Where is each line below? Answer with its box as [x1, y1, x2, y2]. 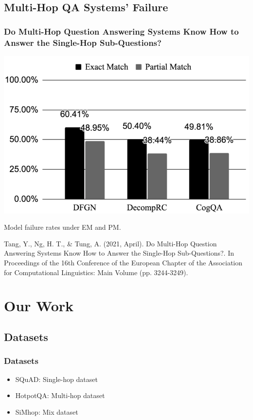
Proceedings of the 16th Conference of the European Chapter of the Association [4, 257, 243, 267]
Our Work [4, 296, 74, 316]
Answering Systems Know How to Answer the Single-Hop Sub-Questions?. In [4, 248, 235, 258]
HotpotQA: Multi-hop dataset [15, 390, 105, 400]
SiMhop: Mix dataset [15, 406, 78, 417]
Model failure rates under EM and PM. [4, 222, 121, 232]
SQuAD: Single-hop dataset [15, 374, 98, 384]
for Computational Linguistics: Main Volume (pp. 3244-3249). [4, 267, 188, 277]
